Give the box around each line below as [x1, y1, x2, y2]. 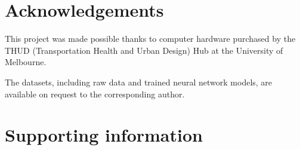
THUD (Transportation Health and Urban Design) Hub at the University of [5, 44, 283, 56]
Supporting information [5, 123, 203, 147]
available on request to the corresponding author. [5, 87, 185, 100]
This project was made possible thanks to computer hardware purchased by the [5, 32, 296, 45]
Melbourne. [5, 56, 47, 68]
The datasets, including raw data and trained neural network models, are [5, 75, 273, 88]
